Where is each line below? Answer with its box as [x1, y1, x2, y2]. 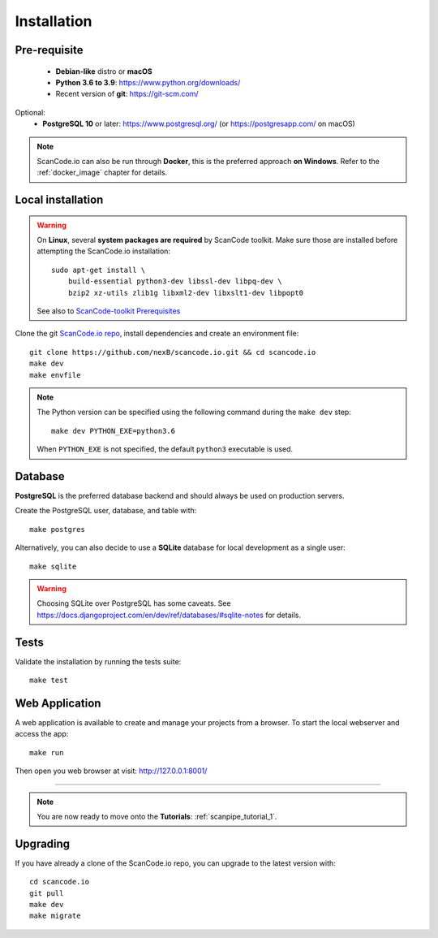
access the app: [15, 729, 69, 739]
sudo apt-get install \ [51, 265, 146, 274]
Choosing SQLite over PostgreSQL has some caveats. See [36, 599, 231, 608]
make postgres [29, 525, 85, 534]
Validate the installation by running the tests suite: [15, 656, 182, 666]
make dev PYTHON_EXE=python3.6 [51, 426, 176, 435]
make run [29, 748, 64, 757]
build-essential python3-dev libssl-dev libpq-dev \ [67, 277, 283, 286]
